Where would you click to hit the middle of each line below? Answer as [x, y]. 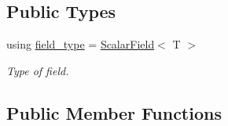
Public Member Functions [114, 112]
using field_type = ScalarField [81, 44]
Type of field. [38, 70]
